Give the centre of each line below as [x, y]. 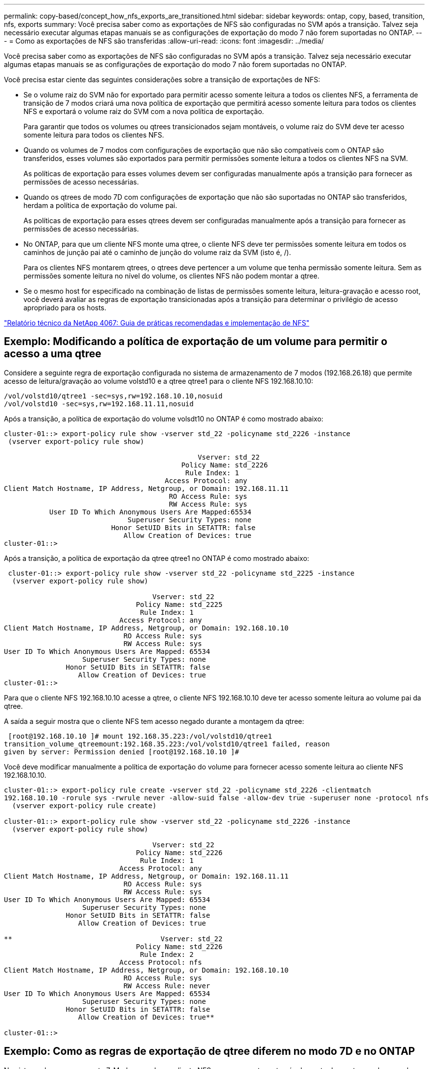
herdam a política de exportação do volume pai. [100, 205]
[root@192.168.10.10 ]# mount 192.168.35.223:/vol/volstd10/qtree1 [140, 736]
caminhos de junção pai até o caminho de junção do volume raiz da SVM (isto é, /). [157, 252]
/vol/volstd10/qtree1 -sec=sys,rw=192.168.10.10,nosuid [113, 396]
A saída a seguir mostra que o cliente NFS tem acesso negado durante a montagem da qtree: [154, 721]
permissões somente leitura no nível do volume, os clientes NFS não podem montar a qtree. [171, 276]
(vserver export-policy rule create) [84, 805]
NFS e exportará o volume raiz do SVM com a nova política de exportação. [144, 111]
